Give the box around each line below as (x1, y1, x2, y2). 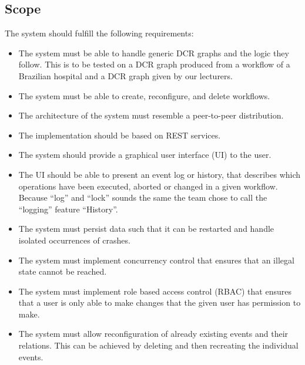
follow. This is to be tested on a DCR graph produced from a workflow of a (18, 58, 290, 70)
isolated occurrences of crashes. (18, 234, 130, 246)
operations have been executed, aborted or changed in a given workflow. (18, 180, 278, 192)
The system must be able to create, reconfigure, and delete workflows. (18, 89, 270, 102)
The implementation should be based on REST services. (18, 129, 221, 141)
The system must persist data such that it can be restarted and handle (18, 222, 274, 235)
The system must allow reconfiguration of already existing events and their (18, 327, 289, 340)
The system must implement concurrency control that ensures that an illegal (18, 254, 294, 266)
